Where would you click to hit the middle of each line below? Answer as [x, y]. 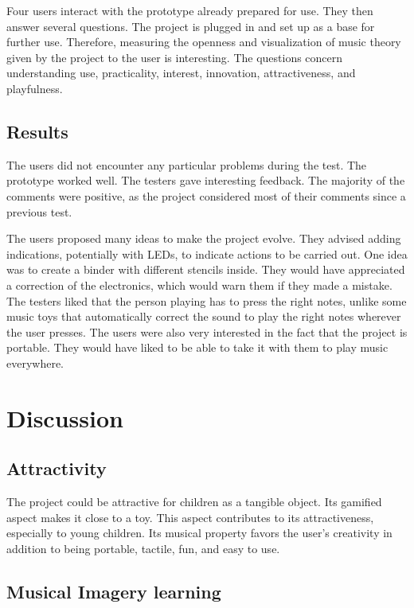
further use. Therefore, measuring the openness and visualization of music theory [204, 42]
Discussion [65, 417]
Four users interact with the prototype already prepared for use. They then [190, 10]
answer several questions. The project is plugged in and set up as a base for [191, 26]
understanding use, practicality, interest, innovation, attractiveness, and [181, 73]
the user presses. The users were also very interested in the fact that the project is [207, 331]
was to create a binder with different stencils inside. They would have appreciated [206, 269]
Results [37, 131]
